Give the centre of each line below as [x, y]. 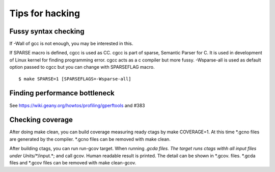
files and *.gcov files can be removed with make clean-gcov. [73, 163]
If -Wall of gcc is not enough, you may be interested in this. [71, 44]
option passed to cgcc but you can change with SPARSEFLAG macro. [82, 67]
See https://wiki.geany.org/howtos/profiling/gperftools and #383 [77, 105]
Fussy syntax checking [47, 31]
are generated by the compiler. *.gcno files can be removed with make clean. [90, 139]
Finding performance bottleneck [62, 93]
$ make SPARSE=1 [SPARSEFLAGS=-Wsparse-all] [75, 79]
